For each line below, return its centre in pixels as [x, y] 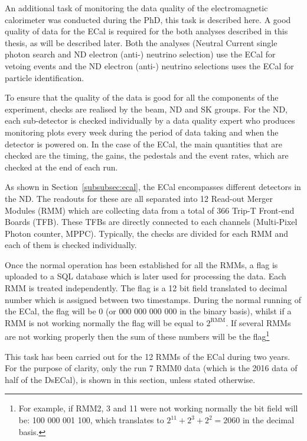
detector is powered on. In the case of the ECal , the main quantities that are [143, 144]
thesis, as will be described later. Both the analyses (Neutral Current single [141, 42]
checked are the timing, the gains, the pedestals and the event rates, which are [147, 155]
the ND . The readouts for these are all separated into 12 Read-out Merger [139, 198]
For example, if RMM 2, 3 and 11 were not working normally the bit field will [158, 408]
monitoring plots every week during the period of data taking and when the [142, 132]
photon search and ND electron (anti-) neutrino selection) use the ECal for [140, 54]
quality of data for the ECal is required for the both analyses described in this [146, 31]
